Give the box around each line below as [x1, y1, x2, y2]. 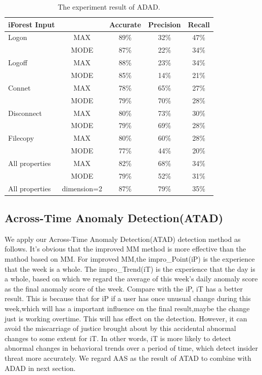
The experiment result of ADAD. [58, 2, 160, 12]
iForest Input [8, 19, 55, 29]
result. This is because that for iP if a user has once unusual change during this [5, 293, 251, 304]
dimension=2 [62, 183, 102, 193]
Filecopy [8, 133, 34, 143]
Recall [188, 19, 210, 29]
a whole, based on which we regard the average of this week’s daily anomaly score [5, 273, 258, 284]
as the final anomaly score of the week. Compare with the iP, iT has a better [5, 283, 243, 294]
